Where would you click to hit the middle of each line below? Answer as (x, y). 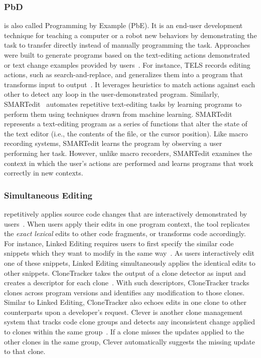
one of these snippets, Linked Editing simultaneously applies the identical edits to (130, 262)
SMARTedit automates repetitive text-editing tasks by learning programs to (123, 104)
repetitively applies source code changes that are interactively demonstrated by (126, 213)
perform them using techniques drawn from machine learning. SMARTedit (118, 114)
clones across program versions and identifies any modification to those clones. (124, 292)
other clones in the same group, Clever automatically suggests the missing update (129, 341)
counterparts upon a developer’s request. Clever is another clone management (123, 312)
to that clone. (25, 351)
